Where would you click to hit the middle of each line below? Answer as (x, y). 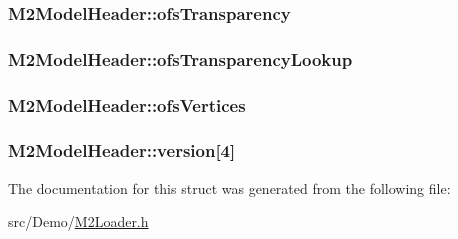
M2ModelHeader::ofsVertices (127, 104)
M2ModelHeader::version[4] (122, 150)
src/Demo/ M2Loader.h (78, 221)
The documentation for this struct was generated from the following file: (229, 187)
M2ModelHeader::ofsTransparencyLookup (180, 58)
